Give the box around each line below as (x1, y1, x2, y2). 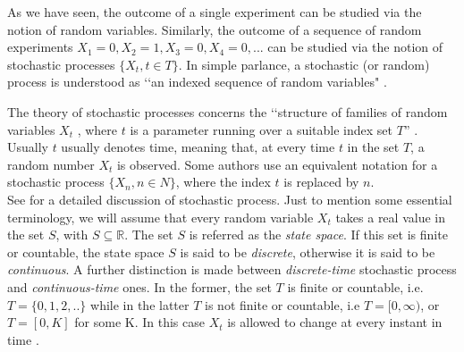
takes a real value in (335, 207, 445, 226)
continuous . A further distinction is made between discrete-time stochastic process (7, 260, 457, 279)
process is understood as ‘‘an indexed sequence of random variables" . (7, 72, 387, 91)
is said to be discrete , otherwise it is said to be (180, 242, 435, 261)
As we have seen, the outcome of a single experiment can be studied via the (7, 3, 422, 21)
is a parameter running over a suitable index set (130, 120, 393, 138)
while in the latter (90, 295, 190, 314)
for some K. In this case (74, 313, 205, 331)
